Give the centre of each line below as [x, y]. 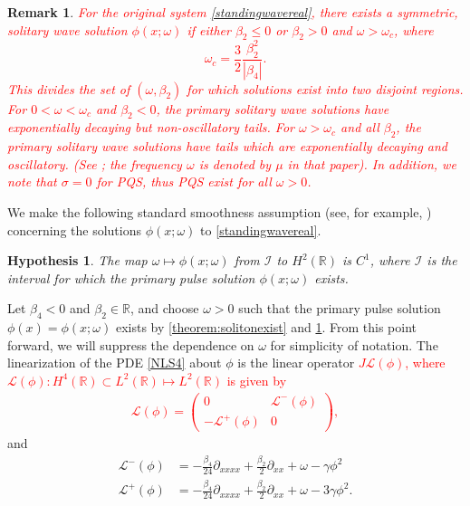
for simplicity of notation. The [354, 344]
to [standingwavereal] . [261, 229]
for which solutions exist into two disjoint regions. [325, 88]
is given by [257, 380]
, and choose [164, 308]
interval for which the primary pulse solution [131, 277]
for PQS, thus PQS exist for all [184, 181]
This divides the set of [69, 88]
